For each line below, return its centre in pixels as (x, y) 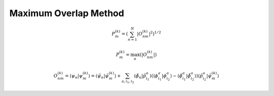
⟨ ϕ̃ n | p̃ (140, 77)
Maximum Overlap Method (67, 13)
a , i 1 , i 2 (128, 82)
